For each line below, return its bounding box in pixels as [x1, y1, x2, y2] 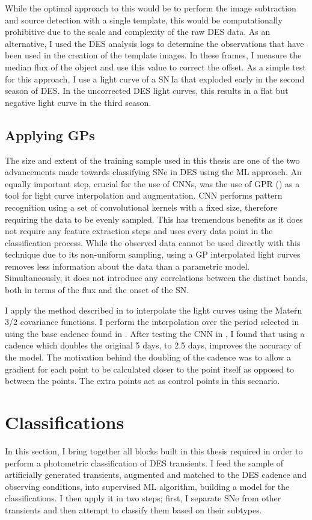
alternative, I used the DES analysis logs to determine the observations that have [5, 37, 304, 49]
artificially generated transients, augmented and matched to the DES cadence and [5, 468, 307, 481]
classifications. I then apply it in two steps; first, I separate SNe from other [5, 492, 281, 504]
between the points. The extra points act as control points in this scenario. [5, 374, 280, 387]
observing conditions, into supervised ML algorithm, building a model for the [5, 480, 290, 492]
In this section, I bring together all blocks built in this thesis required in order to [5, 444, 303, 457]
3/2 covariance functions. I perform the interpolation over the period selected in [5, 315, 299, 328]
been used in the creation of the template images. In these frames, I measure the [5, 49, 302, 61]
